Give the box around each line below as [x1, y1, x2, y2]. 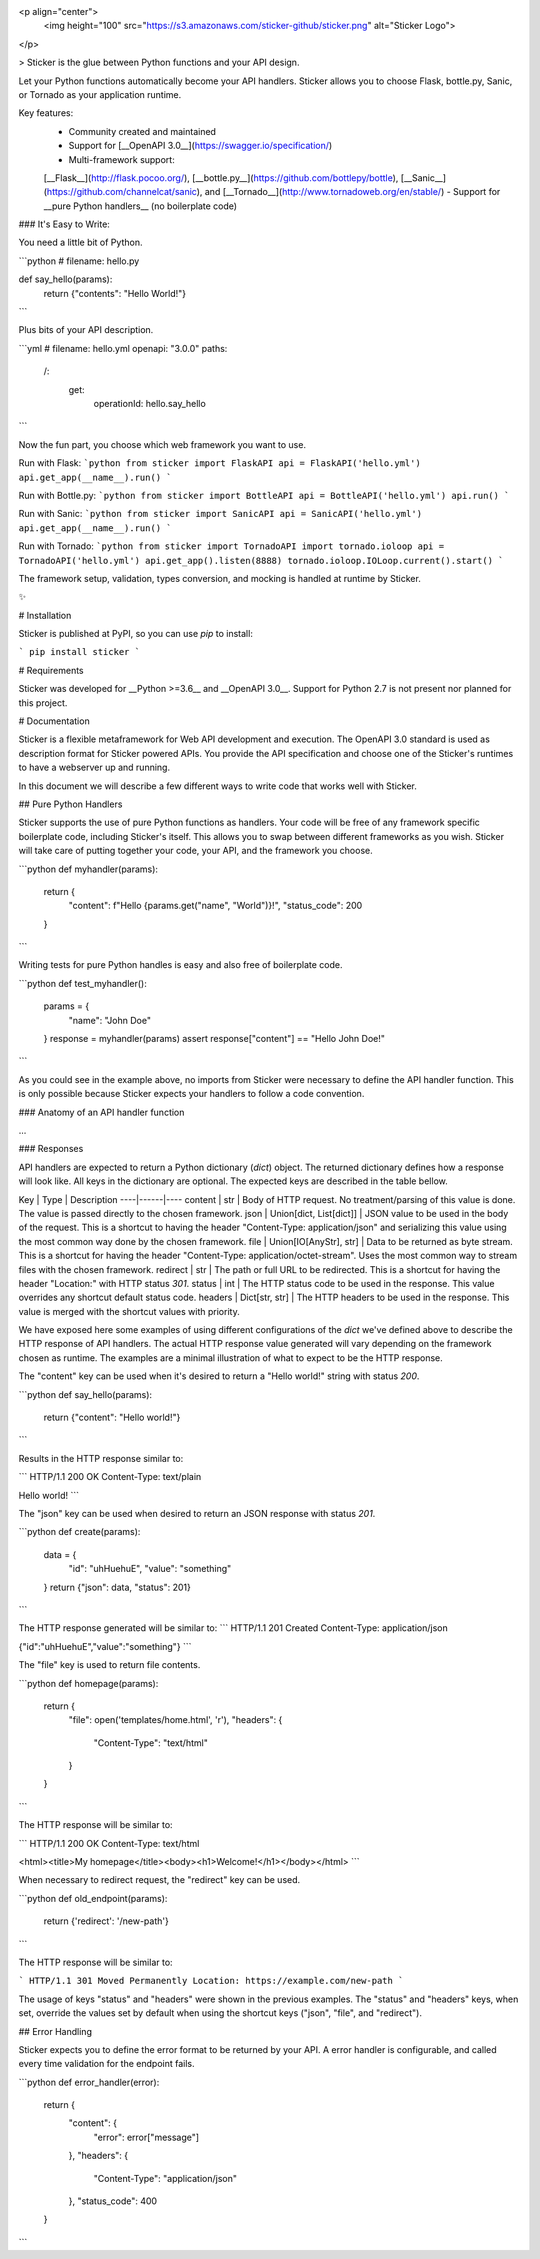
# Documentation [18, 715, 90, 727]
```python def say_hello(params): [18, 1388, 153, 1400]
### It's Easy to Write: [18, 218, 110, 230]
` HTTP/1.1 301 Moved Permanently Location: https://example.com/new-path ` [18, 1975, 404, 1987]
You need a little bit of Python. [18, 236, 143, 249]
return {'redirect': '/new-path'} [43, 1915, 169, 1927]
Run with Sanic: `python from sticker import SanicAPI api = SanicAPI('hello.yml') [18, 508, 423, 520]
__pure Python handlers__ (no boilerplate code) [43, 200, 238, 212]
